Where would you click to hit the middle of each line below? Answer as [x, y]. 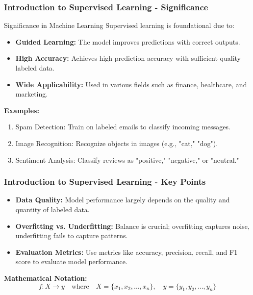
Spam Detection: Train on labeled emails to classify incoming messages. [123, 127]
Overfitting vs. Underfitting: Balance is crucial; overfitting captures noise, [132, 226]
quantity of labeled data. [52, 209]
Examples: [22, 110]
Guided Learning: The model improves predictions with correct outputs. [128, 41]
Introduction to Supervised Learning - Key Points [105, 182]
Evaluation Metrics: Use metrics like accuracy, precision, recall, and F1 [126, 252]
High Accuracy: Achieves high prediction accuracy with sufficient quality [128, 58]
